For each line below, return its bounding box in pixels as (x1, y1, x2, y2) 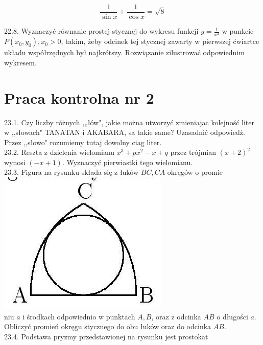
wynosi (4, 156, 26, 167)
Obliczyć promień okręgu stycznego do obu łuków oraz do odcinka (4, 321, 211, 332)
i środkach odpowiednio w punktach (22, 311, 135, 321)
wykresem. (4, 57, 37, 67)
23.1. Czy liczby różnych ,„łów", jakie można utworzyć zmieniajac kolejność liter (4, 117, 254, 127)
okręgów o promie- (167, 167, 225, 177)
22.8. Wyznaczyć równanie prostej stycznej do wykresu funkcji (4, 26, 199, 36)
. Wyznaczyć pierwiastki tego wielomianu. (62, 156, 193, 167)
